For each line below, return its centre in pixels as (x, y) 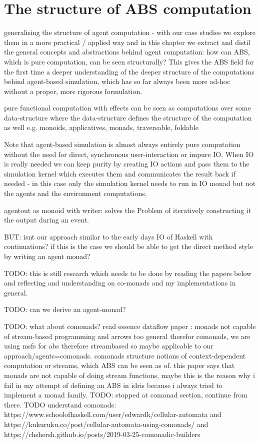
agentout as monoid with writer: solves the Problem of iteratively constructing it (128, 210)
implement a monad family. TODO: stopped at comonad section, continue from (126, 395)
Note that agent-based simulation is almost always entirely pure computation (122, 144)
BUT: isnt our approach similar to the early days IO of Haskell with (108, 236)
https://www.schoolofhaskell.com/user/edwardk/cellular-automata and (113, 414)
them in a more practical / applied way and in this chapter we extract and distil (127, 42)
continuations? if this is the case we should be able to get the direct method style (128, 246)
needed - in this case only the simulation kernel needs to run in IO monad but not (130, 183)
